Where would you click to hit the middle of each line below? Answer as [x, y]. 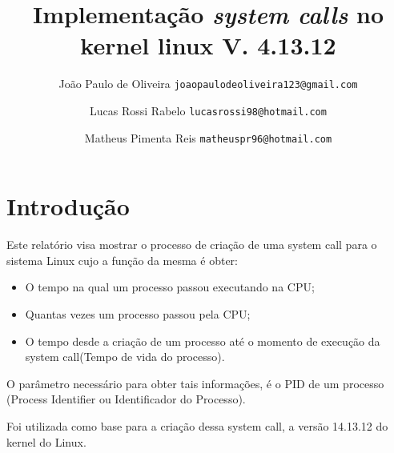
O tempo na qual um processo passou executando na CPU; [170, 287]
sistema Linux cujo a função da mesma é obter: [122, 260]
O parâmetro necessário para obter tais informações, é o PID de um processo [195, 383]
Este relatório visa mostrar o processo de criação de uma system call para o [192, 245]
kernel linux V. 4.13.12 [208, 45]
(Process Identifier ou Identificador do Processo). [126, 399]
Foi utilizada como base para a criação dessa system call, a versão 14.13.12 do [197, 425]
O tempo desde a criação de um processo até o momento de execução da [203, 341]
